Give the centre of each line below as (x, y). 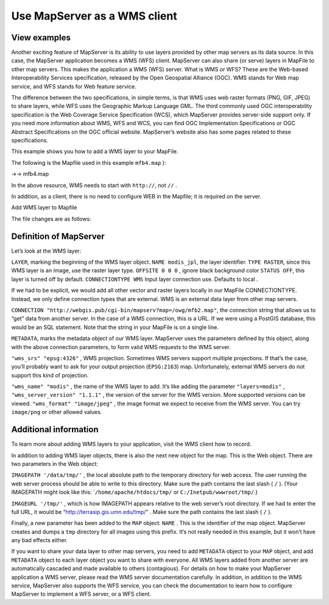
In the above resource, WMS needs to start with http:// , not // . (94, 185)
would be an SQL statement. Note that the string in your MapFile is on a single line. (115, 327)
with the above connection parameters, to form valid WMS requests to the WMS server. (121, 347)
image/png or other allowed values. (57, 412)
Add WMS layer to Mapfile (44, 208)
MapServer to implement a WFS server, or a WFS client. (81, 594)
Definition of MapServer (58, 236)
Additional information (55, 429)
